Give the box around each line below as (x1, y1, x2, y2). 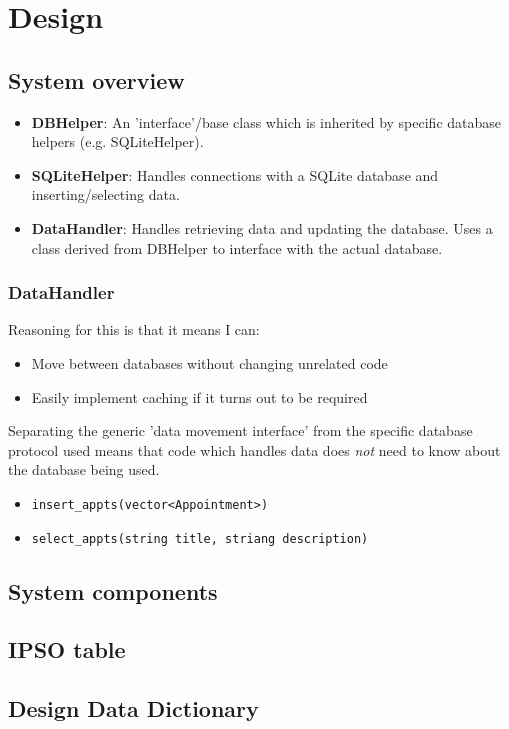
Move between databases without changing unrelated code (31, 352, 388, 373)
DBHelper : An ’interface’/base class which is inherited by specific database (31, 111, 502, 132)
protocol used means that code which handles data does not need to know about (8, 439, 501, 460)
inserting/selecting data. (31, 184, 180, 205)
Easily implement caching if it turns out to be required (31, 386, 368, 407)
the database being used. (8, 459, 160, 480)
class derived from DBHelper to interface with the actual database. (31, 237, 443, 258)
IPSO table (8, 634, 126, 665)
